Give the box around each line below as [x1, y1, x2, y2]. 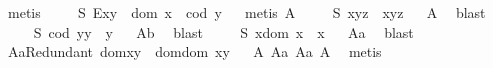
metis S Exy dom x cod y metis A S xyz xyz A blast [7, 2, 486, 22]
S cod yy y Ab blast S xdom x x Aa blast [33, 21, 414, 42]
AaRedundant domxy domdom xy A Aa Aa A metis [7, 41, 382, 62]
